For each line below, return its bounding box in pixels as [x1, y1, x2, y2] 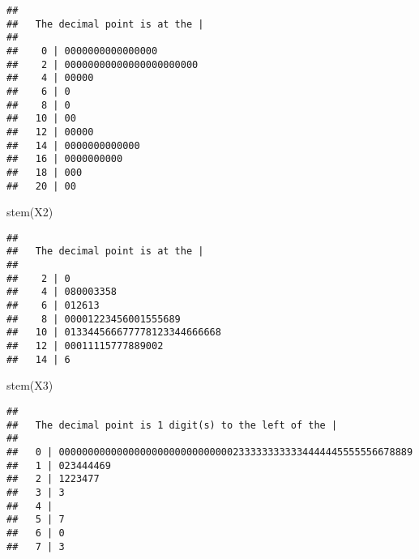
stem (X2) [6, 203, 53, 220]
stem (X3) [6, 377, 53, 394]
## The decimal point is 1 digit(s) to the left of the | [6, 419, 338, 431]
